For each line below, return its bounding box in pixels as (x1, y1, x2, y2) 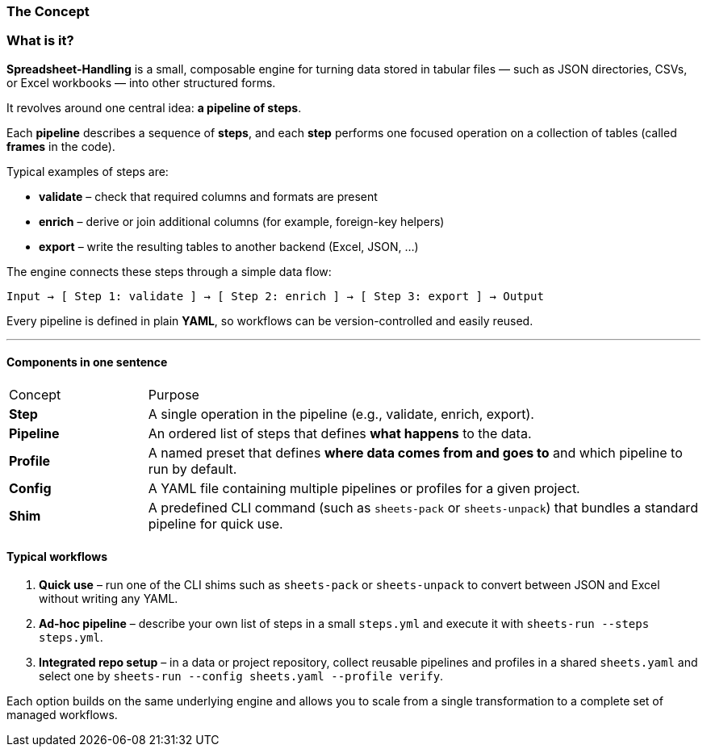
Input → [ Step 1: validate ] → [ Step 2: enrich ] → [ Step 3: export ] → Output (6, 289, 544, 303)
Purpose (148, 386, 199, 403)
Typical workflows (6, 549, 107, 563)
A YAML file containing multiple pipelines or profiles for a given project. (148, 479, 580, 496)
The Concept (6, 3, 90, 19)
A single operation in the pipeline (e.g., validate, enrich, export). (148, 405, 534, 422)
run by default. (148, 460, 237, 477)
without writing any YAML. (39, 592, 178, 606)
